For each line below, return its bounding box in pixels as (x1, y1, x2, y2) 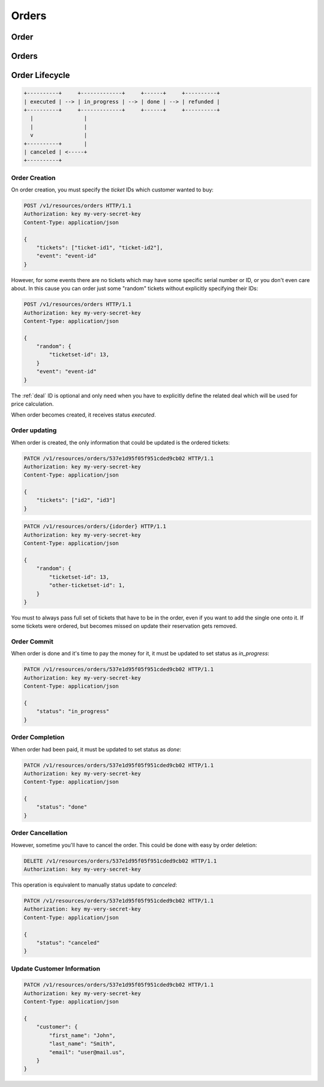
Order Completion (11, 733, 65, 741)
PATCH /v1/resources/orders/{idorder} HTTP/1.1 (23, 523, 166, 530)
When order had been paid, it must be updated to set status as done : (11, 745, 181, 753)
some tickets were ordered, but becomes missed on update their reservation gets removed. (11, 622, 238, 630)
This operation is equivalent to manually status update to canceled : (11, 881, 177, 888)
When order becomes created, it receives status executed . (11, 411, 156, 418)
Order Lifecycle (11, 70, 70, 80)
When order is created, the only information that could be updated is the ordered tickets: (11, 439, 230, 446)
